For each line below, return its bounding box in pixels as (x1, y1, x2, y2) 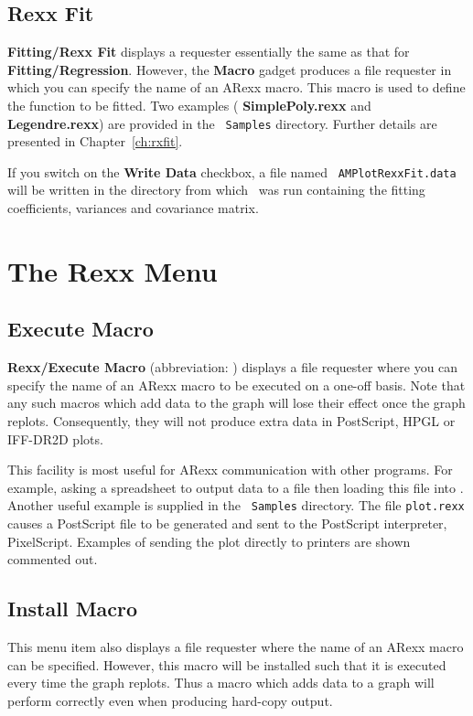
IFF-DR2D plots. (7, 429, 103, 448)
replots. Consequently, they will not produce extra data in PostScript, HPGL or (7, 411, 456, 431)
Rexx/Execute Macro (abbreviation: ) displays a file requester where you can (7, 358, 458, 377)
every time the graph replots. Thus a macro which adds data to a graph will (7, 673, 435, 692)
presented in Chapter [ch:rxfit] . (7, 132, 183, 151)
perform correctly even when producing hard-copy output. (7, 690, 333, 710)
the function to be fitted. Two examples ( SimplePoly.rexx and (7, 95, 371, 114)
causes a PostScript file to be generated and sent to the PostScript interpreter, (7, 514, 447, 533)
